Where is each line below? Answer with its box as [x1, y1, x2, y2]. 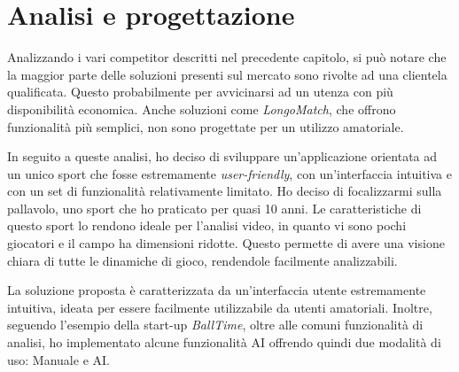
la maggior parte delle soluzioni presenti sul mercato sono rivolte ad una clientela [7, 65, 447, 83]
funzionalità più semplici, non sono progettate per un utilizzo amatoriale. [7, 117, 404, 136]
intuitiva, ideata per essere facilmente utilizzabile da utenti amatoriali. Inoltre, [7, 298, 432, 316]
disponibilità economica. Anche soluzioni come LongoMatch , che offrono [7, 99, 396, 118]
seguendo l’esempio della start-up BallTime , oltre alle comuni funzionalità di [7, 315, 424, 334]
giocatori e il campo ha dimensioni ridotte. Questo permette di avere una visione [7, 234, 445, 252]
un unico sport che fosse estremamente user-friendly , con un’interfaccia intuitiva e [7, 164, 452, 182]
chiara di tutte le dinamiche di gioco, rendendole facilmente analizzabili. [7, 251, 398, 269]
